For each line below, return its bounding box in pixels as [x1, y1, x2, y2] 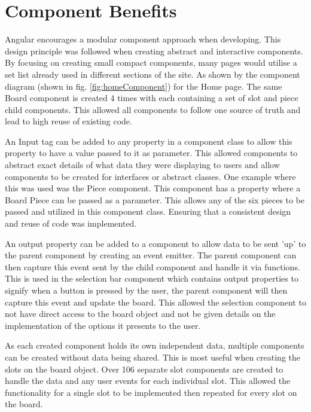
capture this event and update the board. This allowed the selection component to [5, 295, 306, 308]
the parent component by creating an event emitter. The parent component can [5, 249, 297, 261]
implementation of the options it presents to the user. [5, 319, 201, 331]
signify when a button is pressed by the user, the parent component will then [5, 284, 288, 296]
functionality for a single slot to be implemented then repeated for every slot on [5, 386, 297, 398]
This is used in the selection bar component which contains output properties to [5, 272, 298, 285]
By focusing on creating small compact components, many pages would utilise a [5, 56, 297, 69]
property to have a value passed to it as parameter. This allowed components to [5, 147, 298, 159]
